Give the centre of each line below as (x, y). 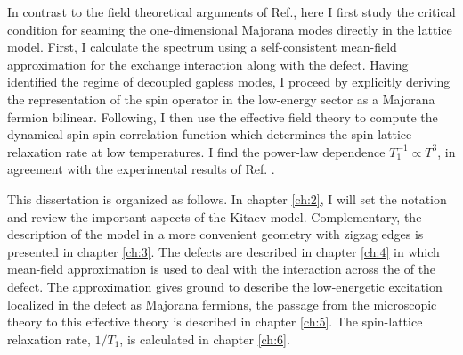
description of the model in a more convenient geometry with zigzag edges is (215, 234)
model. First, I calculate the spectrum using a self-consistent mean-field (202, 47)
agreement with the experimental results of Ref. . (141, 169)
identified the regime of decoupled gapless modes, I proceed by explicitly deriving (229, 82)
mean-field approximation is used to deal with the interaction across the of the (222, 269)
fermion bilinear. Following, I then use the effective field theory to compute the (223, 116)
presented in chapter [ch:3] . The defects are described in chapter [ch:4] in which (223, 251)
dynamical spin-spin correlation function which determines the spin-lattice (210, 134)
